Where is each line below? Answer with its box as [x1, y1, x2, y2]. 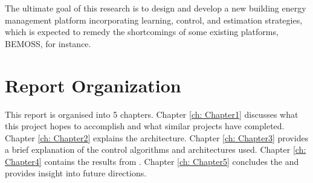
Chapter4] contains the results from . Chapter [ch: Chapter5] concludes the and [5, 155, 299, 167]
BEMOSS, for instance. [5, 37, 91, 50]
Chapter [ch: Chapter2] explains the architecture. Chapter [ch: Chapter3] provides [5, 131, 309, 144]
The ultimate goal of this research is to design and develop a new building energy [5, 2, 306, 14]
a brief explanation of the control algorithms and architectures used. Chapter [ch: [5, 143, 306, 156]
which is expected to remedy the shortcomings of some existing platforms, [5, 25, 279, 38]
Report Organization [5, 72, 181, 97]
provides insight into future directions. [5, 167, 147, 179]
